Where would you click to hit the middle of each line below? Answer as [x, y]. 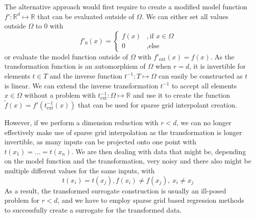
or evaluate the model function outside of [66, 56]
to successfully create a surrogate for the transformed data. [93, 209]
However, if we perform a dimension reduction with [82, 122]
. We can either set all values [185, 16]
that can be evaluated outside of [86, 16]
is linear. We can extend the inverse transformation [81, 85]
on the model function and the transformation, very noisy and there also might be [128, 161]
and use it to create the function [182, 95]
